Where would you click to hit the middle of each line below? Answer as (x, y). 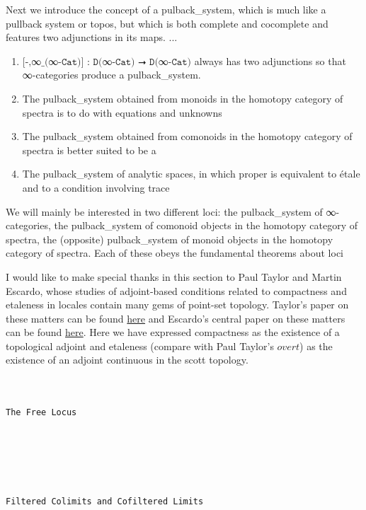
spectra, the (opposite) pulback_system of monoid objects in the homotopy (170, 239)
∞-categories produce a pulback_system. (111, 75)
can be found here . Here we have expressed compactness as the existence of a (173, 332)
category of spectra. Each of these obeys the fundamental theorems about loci (175, 253)
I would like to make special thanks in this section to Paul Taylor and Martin (174, 276)
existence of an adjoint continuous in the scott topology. (127, 360)
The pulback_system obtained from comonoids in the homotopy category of (187, 136)
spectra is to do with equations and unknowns (122, 112)
